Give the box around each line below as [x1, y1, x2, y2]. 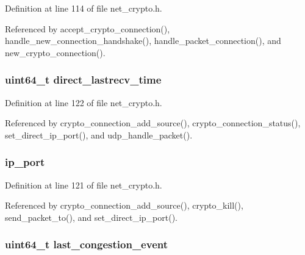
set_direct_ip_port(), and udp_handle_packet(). [5, 128, 193, 141]
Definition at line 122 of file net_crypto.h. [5, 96, 162, 109]
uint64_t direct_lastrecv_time [5, 72, 162, 87]
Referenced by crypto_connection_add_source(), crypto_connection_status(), [5, 117, 301, 129]
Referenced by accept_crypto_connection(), [5, 22, 170, 35]
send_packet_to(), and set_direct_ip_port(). [5, 210, 178, 223]
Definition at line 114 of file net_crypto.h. [5, 2, 162, 14]
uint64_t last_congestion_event [5, 237, 168, 252]
